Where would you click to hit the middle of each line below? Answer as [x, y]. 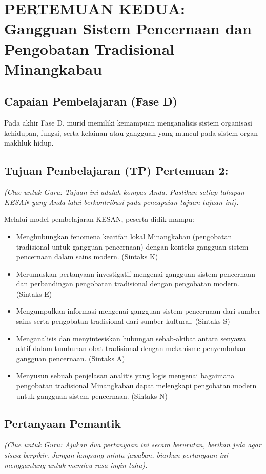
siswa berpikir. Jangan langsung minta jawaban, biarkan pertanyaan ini [116, 455]
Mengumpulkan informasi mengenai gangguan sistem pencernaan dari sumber [138, 311]
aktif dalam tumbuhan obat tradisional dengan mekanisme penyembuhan [131, 348]
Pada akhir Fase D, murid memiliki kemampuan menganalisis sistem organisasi [128, 123]
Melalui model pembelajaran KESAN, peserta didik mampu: [99, 219]
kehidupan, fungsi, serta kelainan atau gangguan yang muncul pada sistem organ [131, 132]
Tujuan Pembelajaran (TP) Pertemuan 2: [116, 170]
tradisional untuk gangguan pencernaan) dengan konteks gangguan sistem [132, 246]
